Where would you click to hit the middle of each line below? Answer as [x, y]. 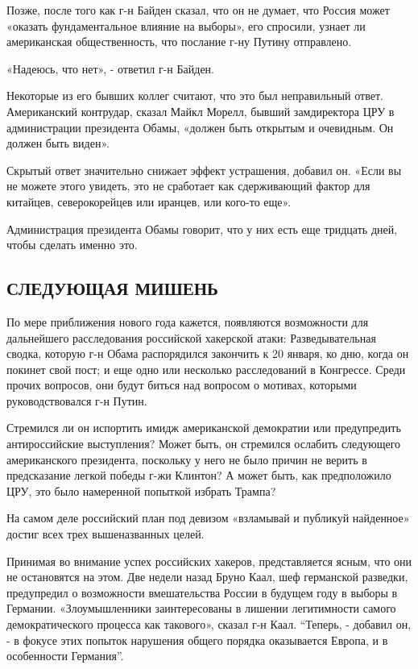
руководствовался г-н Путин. [77, 400]
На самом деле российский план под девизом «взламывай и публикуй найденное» [208, 518]
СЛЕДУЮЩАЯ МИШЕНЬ [112, 288]
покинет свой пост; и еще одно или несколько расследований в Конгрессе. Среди [206, 369]
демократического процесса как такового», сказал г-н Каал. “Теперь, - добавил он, [209, 624]
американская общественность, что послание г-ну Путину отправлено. [179, 42]
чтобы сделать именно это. [72, 245]
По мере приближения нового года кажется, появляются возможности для [188, 321]
